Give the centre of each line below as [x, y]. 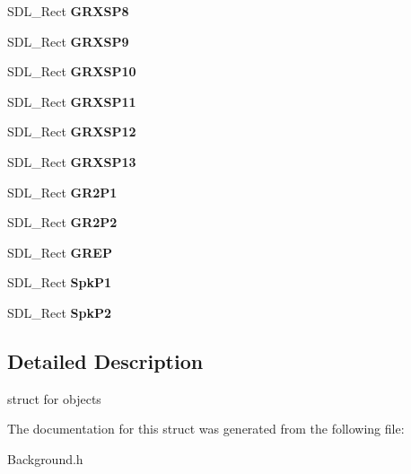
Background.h [45, 458]
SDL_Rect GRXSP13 [72, 161]
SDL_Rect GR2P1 [62, 192]
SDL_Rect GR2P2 [62, 222]
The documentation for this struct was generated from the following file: [206, 429]
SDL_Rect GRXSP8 [68, 11]
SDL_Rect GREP [60, 252]
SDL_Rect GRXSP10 [72, 71]
